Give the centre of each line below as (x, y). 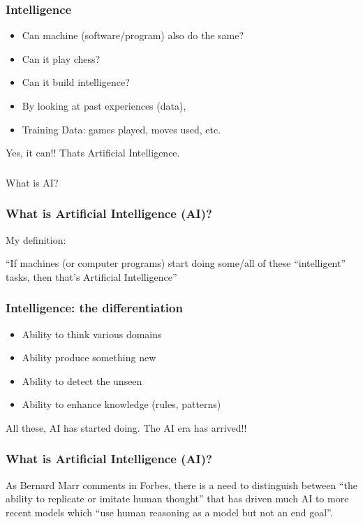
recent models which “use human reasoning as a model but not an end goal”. (169, 512)
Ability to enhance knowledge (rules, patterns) (121, 404)
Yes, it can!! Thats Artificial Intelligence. (93, 153)
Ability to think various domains (92, 334)
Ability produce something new (89, 357)
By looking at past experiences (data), (104, 105)
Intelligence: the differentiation (94, 308)
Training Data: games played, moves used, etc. (121, 129)
